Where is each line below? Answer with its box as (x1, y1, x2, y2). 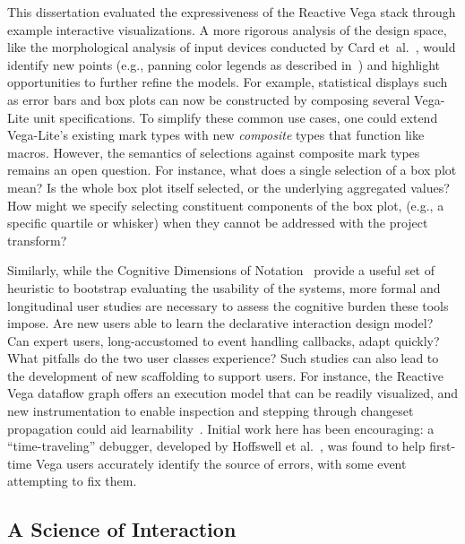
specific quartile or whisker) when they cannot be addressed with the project (7, 213, 428, 232)
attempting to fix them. (7, 471, 137, 490)
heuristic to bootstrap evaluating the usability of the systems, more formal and (7, 278, 441, 297)
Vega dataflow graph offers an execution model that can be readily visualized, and (7, 384, 459, 402)
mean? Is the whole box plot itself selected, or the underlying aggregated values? (7, 177, 450, 196)
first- (429, 436, 456, 455)
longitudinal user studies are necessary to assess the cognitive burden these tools (7, 296, 449, 315)
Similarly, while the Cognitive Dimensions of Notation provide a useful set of (7, 261, 435, 280)
